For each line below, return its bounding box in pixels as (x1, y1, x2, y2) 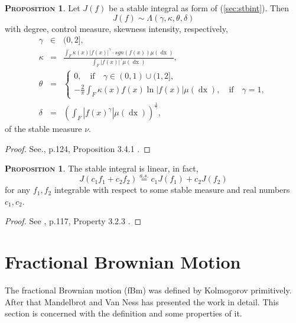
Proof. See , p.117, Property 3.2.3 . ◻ (5, 215, 142, 227)
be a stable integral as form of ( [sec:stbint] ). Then (109, 2, 289, 14)
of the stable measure (5, 122, 82, 135)
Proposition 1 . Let (5, 2, 80, 14)
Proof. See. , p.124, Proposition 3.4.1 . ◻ (5, 142, 151, 154)
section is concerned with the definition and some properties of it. (5, 307, 242, 319)
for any (5, 183, 31, 196)
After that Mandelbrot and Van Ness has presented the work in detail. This (5, 295, 279, 308)
